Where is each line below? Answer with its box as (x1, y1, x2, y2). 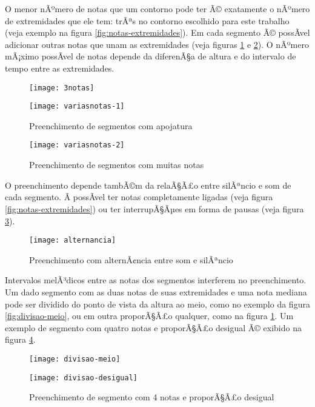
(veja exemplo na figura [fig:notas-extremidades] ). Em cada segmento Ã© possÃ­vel (5, 26, 310, 39)
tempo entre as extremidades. (5, 61, 114, 74)
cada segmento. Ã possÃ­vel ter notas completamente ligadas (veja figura (5, 190, 273, 203)
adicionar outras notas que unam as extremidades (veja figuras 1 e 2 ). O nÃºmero (5, 38, 309, 50)
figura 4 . (5, 333, 36, 346)
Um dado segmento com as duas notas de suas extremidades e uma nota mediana (5, 285, 307, 298)
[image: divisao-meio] (29, 354, 121, 363)
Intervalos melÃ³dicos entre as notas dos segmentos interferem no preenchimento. (5, 274, 307, 286)
